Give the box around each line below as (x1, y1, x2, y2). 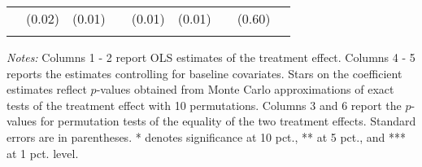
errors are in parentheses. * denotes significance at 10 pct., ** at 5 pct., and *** (7, 128, 406, 145)
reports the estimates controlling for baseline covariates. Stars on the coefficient (7, 64, 402, 81)
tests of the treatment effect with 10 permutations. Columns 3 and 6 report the (7, 96, 402, 113)
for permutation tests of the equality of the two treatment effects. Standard (40, 112, 416, 130)
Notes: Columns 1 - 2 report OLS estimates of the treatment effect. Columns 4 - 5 (7, 49, 415, 65)
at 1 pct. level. (7, 144, 79, 161)
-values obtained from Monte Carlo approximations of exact (96, 81, 394, 98)
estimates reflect (7, 81, 87, 98)
